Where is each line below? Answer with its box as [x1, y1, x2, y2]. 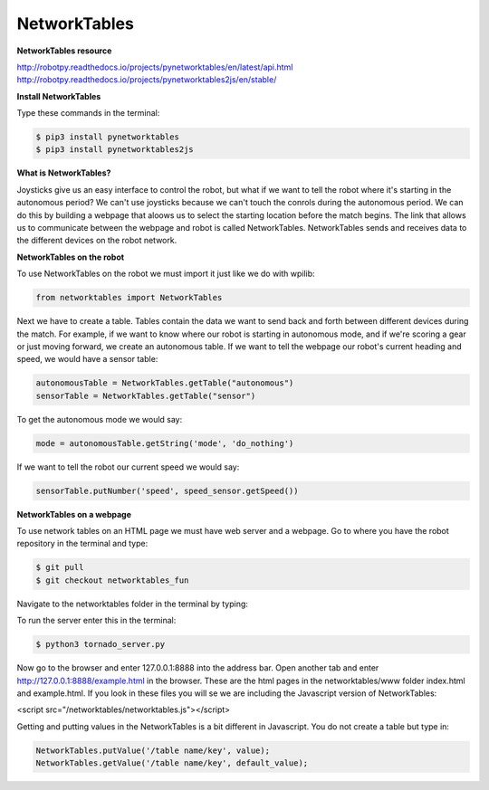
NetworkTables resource [16, 45, 112, 56]
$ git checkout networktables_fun [35, 575, 189, 585]
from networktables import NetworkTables [35, 292, 223, 303]
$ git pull [35, 562, 84, 573]
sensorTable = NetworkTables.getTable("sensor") [35, 390, 256, 401]
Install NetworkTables [16, 90, 101, 101]
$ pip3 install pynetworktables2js [35, 145, 194, 155]
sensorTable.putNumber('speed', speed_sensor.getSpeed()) [35, 485, 299, 496]
